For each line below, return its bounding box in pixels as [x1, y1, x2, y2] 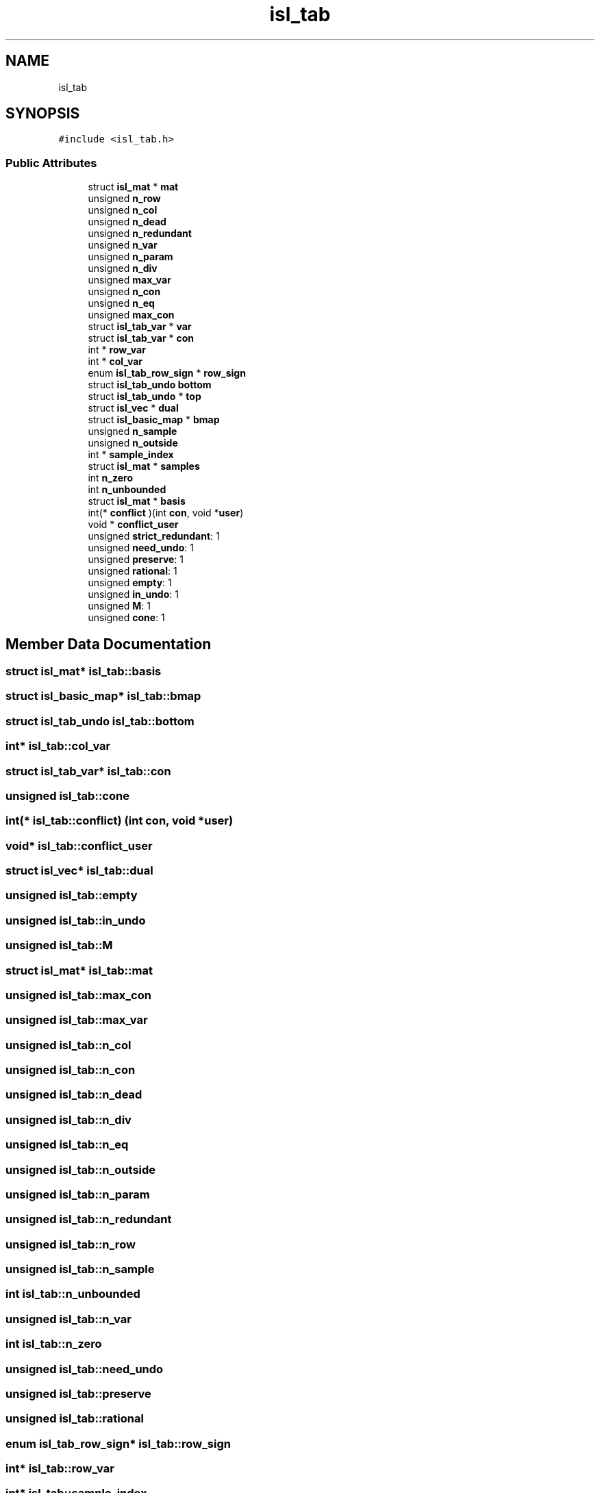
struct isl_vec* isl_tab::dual [5, 864, 153, 878]
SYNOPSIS [5, 105, 80, 123]
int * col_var [88, 355, 143, 368]
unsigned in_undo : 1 [88, 588, 179, 601]
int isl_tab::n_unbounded [5, 1287, 140, 1301]
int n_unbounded [88, 484, 166, 496]
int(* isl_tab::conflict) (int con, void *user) [5, 814, 234, 828]
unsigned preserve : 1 [88, 553, 184, 566]
